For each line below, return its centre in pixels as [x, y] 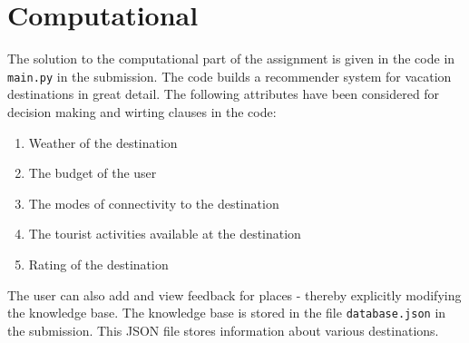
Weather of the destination [103, 142]
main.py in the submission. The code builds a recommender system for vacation [230, 76]
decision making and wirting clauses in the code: [142, 111]
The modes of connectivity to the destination [154, 203]
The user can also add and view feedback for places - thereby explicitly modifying [234, 294]
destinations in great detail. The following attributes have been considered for [224, 94]
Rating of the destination [98, 264]
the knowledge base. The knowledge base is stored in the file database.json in [227, 313]
